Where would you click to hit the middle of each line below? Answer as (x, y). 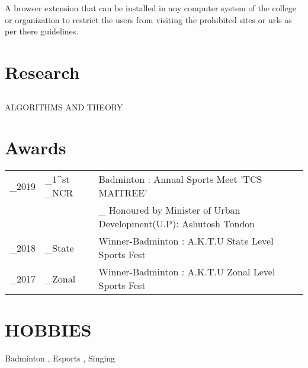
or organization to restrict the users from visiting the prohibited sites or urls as (148, 19)
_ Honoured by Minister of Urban (169, 210)
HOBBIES (48, 330)
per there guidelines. (42, 31)
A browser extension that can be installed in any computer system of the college (151, 8)
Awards (36, 147)
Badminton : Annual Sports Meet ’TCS (180, 179)
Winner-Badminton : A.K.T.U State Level (186, 241)
